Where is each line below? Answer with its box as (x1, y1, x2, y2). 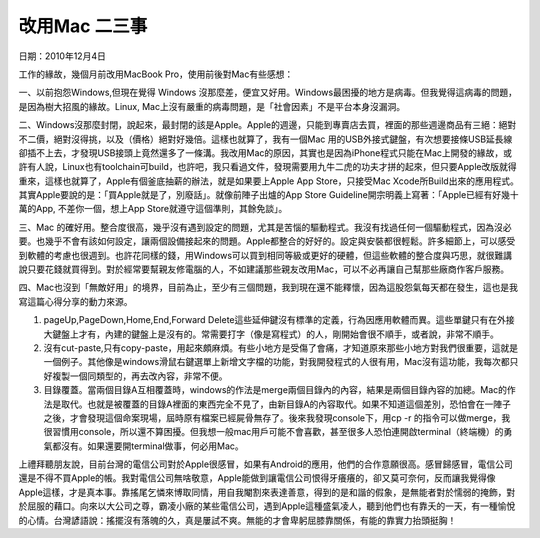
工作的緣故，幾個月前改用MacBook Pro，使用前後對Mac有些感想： (18, 68, 294, 80)
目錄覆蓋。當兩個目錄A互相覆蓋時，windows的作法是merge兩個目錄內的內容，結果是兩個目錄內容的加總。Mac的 (43, 384, 508, 396)
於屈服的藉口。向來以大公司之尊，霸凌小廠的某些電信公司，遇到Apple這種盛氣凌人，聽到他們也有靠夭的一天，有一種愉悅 (18, 500, 516, 512)
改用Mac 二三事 (18, 15, 148, 37)
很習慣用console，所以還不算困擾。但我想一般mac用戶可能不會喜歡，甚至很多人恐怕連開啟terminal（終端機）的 (43, 426, 504, 438)
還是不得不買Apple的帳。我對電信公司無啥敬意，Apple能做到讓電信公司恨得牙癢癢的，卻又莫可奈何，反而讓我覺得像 (18, 472, 496, 484)
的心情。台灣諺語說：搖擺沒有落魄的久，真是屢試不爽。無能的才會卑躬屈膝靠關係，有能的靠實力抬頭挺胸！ (18, 514, 457, 526)
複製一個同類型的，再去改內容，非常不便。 (51, 370, 228, 382)
